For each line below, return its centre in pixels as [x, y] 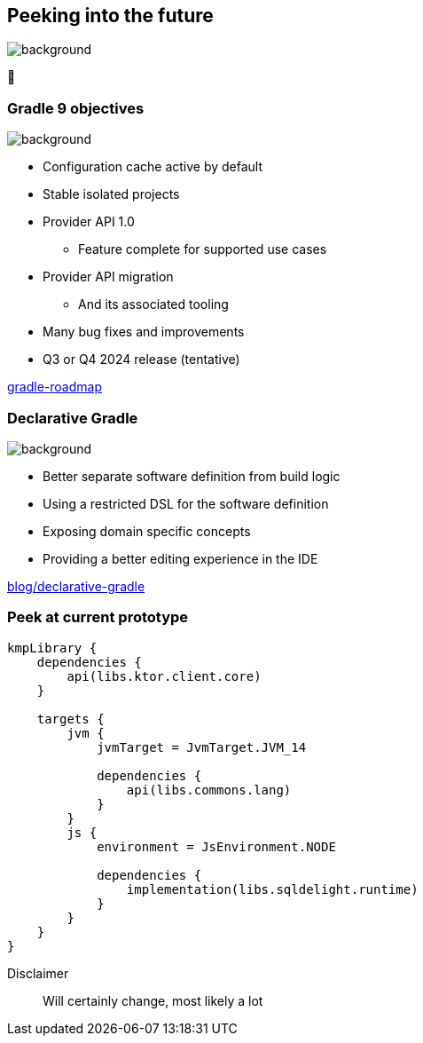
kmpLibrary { [52, 648]
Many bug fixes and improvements [144, 332]
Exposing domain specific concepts [147, 531]
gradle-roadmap [55, 387]
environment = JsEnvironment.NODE [216, 846]
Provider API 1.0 [89, 222]
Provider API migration [108, 277]
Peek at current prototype [98, 617]
